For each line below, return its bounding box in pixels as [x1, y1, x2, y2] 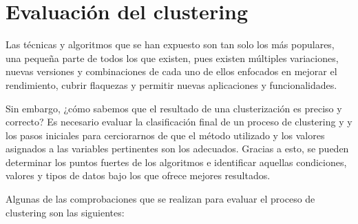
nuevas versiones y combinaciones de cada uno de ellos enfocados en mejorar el [6, 64, 337, 79]
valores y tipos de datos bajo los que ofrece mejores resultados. [6, 168, 271, 183]
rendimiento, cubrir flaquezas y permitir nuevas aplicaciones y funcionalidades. [6, 77, 337, 92]
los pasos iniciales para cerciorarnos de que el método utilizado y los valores [6, 128, 325, 142]
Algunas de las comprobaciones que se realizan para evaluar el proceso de [6, 192, 315, 206]
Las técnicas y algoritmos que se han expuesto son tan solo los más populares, [6, 37, 335, 52]
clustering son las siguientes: [6, 205, 125, 219]
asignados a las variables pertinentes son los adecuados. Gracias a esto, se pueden [6, 141, 349, 156]
